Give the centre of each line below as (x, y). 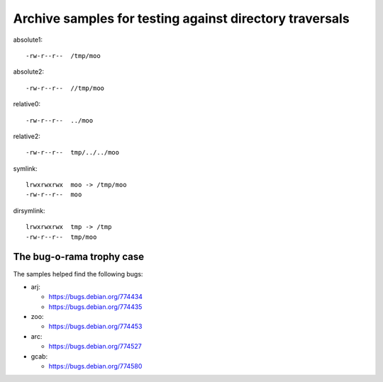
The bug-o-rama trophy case (79, 257)
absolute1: (28, 40)
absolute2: (29, 72)
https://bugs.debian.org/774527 (95, 347)
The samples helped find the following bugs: (78, 274)
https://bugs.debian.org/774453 (95, 327)
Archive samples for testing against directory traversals (182, 18)
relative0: (27, 104)
